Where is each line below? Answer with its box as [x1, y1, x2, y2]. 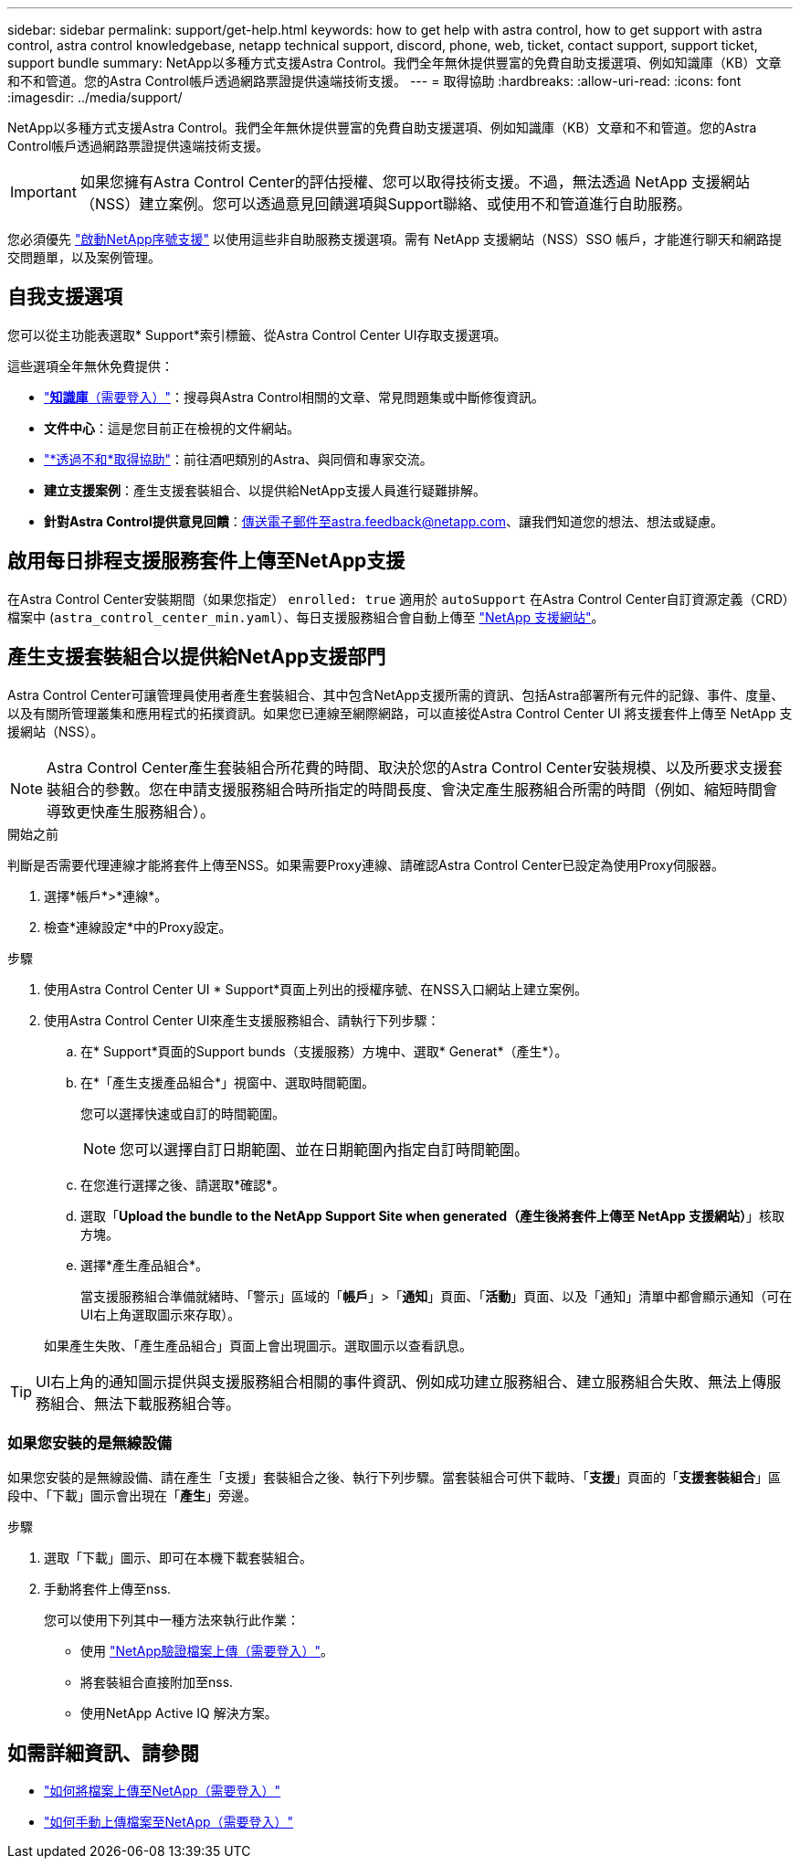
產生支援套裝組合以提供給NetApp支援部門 [7, 645, 386, 669]
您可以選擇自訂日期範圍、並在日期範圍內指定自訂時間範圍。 [120, 1140, 530, 1159]
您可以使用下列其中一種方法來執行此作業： [44, 1612, 300, 1628]
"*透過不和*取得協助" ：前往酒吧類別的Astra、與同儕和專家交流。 [44, 451, 433, 467]
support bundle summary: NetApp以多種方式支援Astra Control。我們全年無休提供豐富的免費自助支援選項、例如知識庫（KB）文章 [7, 55, 782, 70]
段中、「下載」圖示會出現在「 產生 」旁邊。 [7, 1488, 257, 1504]
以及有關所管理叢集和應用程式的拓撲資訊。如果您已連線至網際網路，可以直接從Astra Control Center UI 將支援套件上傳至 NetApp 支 [7, 705, 793, 721]
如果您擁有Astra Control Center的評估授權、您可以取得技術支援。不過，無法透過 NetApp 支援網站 [79, 173, 751, 191]
